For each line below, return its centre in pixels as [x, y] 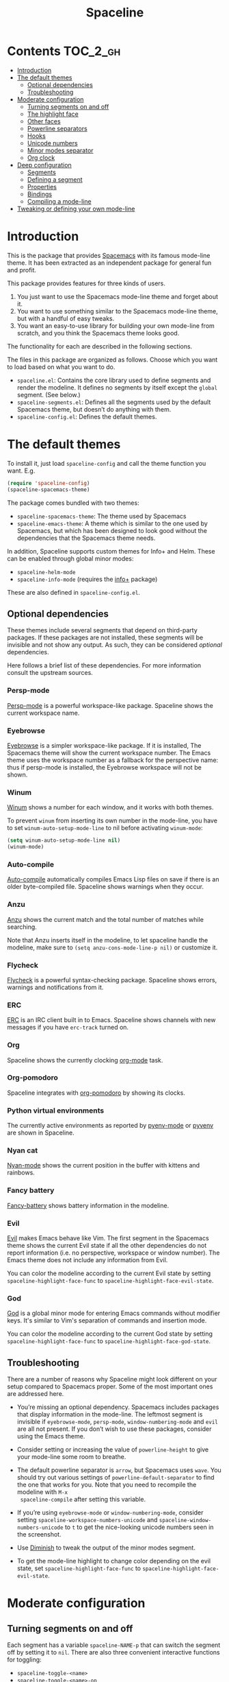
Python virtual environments [56, 1111]
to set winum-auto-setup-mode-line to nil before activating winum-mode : [105, 828]
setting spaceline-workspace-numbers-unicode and [87, 1520]
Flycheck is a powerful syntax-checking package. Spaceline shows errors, [112, 980]
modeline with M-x [42, 1492]
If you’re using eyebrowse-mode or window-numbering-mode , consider [110, 1513]
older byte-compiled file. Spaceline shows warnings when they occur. [105, 887]
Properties [42, 187]
